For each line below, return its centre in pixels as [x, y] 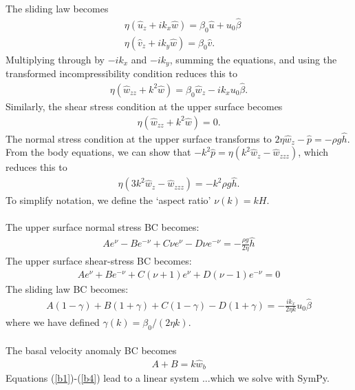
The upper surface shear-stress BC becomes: [99, 261]
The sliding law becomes [57, 8]
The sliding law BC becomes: [67, 288]
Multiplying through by [55, 59]
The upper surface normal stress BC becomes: [103, 227]
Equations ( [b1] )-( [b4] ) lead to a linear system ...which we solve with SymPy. [168, 378]
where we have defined [53, 322]
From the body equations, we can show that [98, 152]
